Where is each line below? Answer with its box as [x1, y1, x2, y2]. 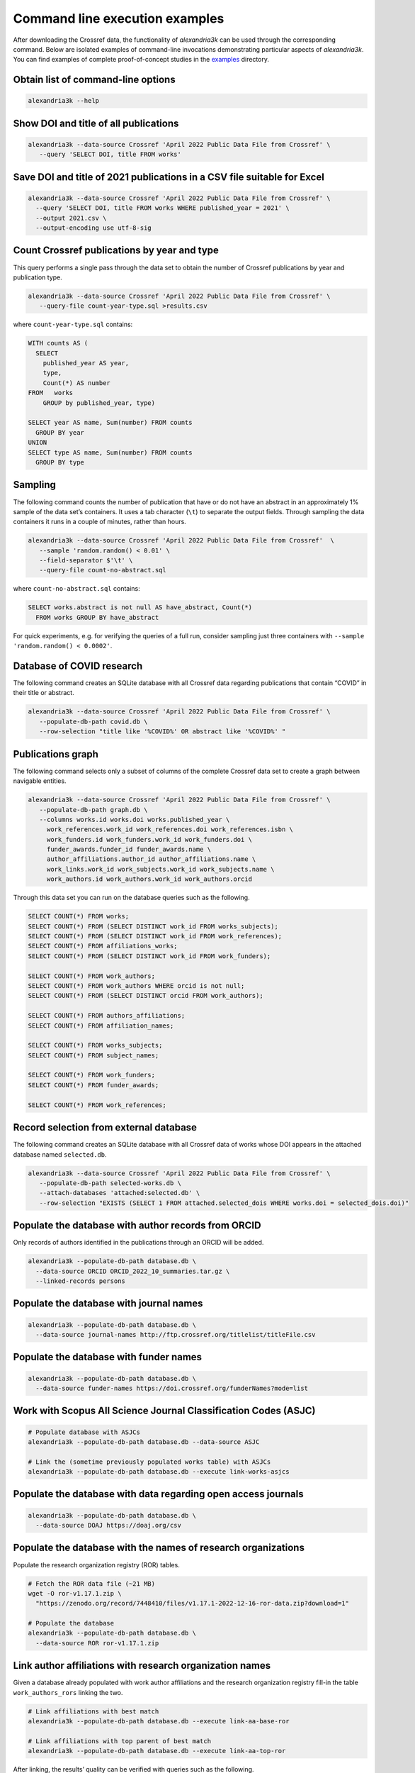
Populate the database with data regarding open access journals [13, 1488, 304, 1500]
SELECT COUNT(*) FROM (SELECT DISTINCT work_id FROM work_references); [28, 932, 283, 940]
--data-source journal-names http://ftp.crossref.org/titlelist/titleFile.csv [35, 1330, 316, 1338]
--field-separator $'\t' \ [39, 557, 133, 565]
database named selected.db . [13, 1150, 107, 1159]
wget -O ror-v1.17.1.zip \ [28, 1589, 122, 1597]
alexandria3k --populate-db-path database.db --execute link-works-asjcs [28, 1468, 290, 1476]
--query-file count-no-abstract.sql [39, 566, 166, 574]
